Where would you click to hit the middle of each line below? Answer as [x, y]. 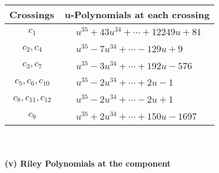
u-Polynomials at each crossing [137, 14]
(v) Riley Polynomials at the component [88, 163]
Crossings [32, 14]
